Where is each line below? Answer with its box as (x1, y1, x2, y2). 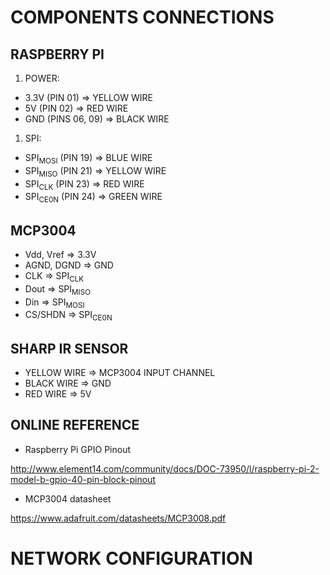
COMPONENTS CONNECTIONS (10, 6, 275, 29)
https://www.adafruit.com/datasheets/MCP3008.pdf (10, 512, 227, 524)
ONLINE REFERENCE (10, 417, 140, 434)
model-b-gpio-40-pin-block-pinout (10, 473, 156, 485)
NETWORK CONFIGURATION (10, 547, 253, 570)
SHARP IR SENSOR (10, 340, 129, 357)
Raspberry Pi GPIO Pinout (24, 443, 131, 455)
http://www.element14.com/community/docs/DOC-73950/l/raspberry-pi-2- (10, 462, 320, 475)
